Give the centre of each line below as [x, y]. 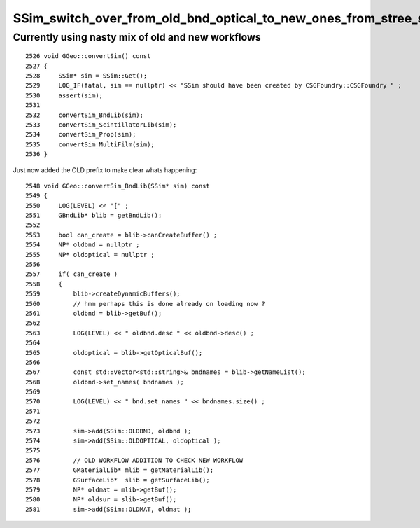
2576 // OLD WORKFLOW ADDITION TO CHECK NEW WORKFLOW [134, 460]
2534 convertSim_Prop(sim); [81, 134]
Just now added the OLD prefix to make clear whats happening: [105, 170]
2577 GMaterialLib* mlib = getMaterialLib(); [119, 470]
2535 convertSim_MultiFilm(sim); [90, 144]
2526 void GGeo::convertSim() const [88, 56]
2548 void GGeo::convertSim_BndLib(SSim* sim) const [118, 186]
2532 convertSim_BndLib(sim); [84, 115]
